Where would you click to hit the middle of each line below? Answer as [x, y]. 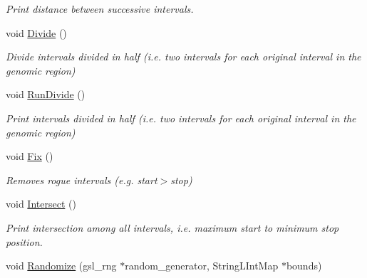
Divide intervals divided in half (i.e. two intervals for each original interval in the [183, 57]
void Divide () [36, 32]
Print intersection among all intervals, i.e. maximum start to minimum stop [172, 227]
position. [24, 241]
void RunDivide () [46, 94]
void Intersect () [41, 204]
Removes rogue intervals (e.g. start [82, 180]
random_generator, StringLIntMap [202, 266]
